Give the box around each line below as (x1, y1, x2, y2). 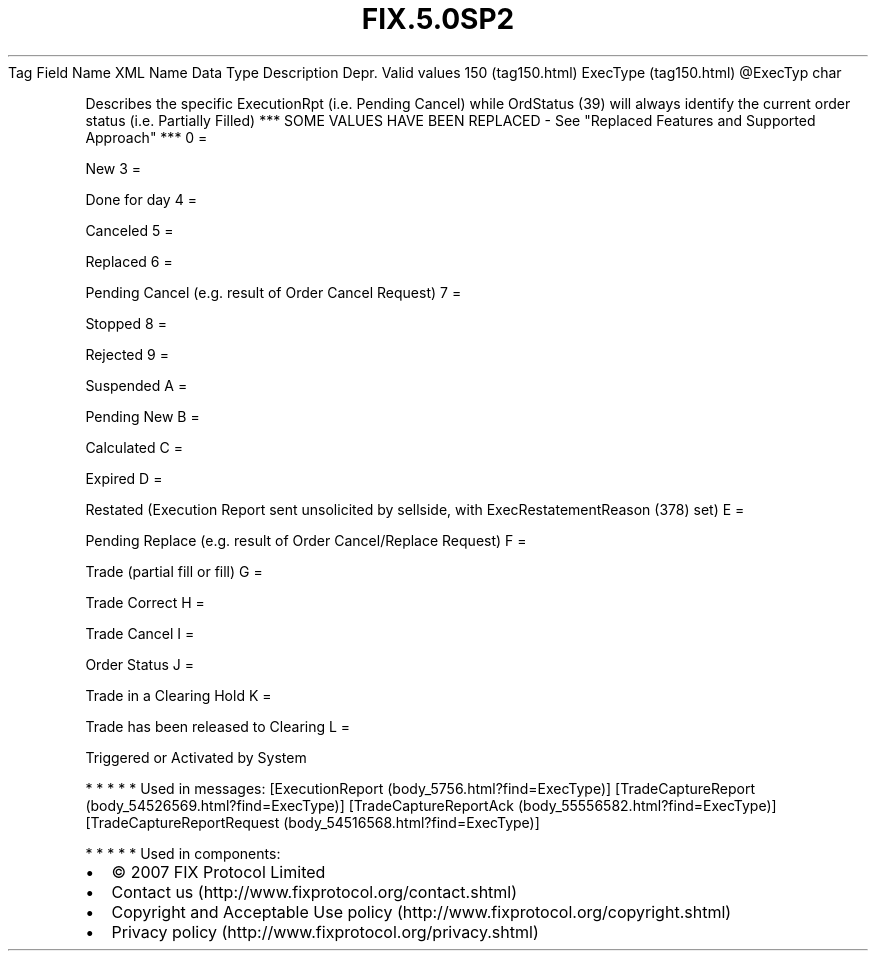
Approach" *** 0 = (85, 128, 208, 146)
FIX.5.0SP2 (361, 2, 515, 36)
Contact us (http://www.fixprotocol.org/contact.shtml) (111, 881, 518, 902)
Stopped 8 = (85, 314, 167, 332)
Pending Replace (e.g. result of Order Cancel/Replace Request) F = (85, 531, 527, 549)
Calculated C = (85, 438, 183, 456)
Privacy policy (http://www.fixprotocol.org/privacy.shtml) (111, 921, 539, 942)
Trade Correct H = (85, 593, 205, 611)
